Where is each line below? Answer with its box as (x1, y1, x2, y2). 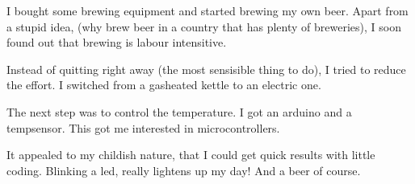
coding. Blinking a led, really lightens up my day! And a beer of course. (6, 162, 361, 178)
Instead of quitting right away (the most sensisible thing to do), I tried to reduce (6, 60, 406, 77)
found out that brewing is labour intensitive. (6, 34, 227, 51)
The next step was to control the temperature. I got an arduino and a (6, 103, 352, 120)
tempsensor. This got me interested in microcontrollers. (6, 119, 280, 136)
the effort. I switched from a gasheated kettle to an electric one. (6, 76, 321, 93)
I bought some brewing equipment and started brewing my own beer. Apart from (6, 2, 409, 18)
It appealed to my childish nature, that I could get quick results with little (6, 146, 375, 163)
